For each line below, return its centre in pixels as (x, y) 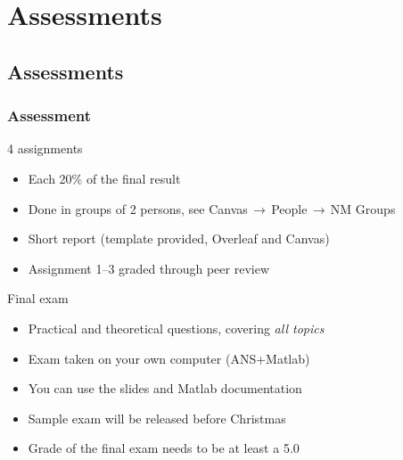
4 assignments (45, 148)
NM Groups (363, 208)
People (289, 208)
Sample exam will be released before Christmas (157, 418)
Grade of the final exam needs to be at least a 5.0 (164, 448)
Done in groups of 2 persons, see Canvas (138, 208)
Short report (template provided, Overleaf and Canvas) (179, 238)
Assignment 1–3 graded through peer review (148, 268)
